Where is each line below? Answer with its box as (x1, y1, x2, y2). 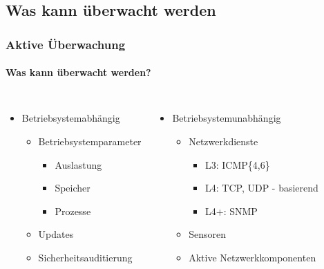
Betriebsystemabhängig (21, 111, 120, 125)
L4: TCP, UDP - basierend (205, 180, 318, 195)
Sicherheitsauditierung (38, 250, 133, 264)
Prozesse (55, 203, 91, 218)
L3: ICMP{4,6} (205, 157, 270, 171)
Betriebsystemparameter (38, 134, 142, 149)
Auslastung (55, 157, 102, 171)
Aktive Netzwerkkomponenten (189, 250, 316, 264)
